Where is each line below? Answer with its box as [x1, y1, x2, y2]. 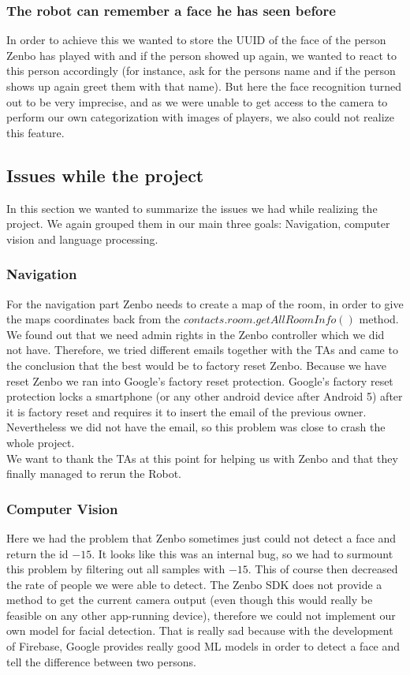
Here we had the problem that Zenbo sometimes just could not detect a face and [6, 529, 397, 546]
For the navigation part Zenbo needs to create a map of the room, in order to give [6, 295, 404, 311]
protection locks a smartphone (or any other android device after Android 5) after [6, 388, 403, 405]
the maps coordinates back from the [6, 311, 181, 327]
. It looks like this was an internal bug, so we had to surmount [91, 545, 393, 561]
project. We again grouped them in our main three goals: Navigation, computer [6, 215, 390, 232]
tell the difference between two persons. [6, 653, 196, 669]
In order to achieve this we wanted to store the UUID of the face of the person [6, 32, 386, 48]
